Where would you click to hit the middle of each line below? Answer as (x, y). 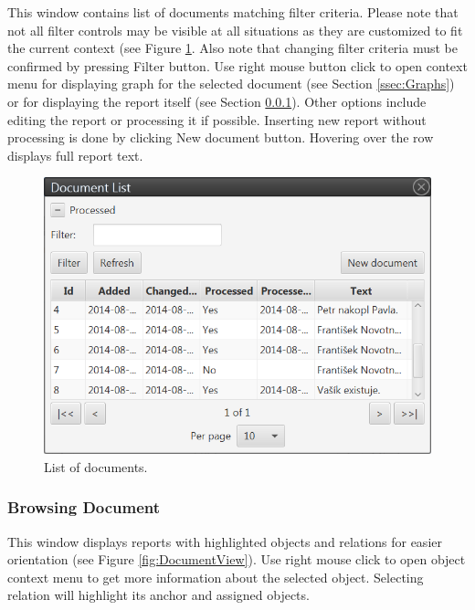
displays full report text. (75, 155)
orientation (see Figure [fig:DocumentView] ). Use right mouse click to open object (237, 559)
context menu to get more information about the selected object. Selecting (216, 577)
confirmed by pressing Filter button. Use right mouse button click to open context (237, 65)
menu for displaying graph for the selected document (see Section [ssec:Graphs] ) (231, 84)
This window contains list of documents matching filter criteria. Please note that (233, 12)
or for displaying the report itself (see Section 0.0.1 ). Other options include (217, 101)
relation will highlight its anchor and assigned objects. (158, 595)
